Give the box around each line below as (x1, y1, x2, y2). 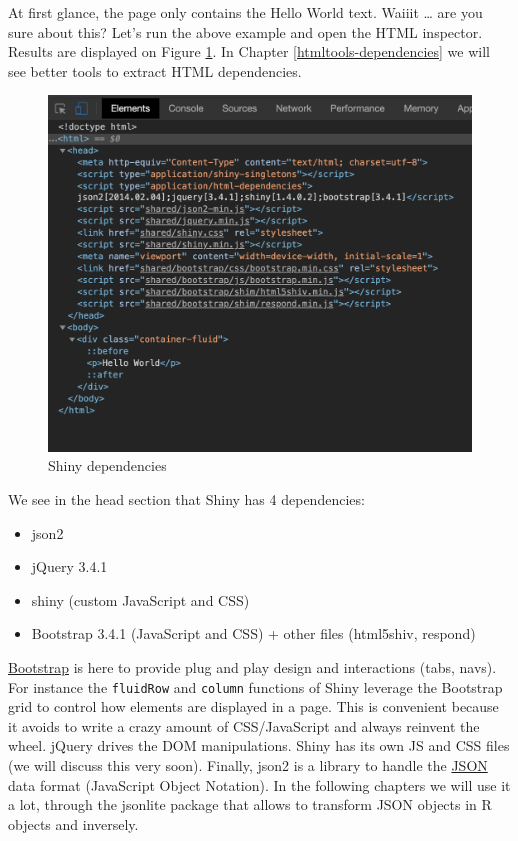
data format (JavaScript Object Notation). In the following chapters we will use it (8, 774, 511, 795)
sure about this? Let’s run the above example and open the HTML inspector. (8, 21, 483, 42)
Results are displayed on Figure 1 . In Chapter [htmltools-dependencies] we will (8, 41, 490, 62)
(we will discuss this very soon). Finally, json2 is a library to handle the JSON (8, 755, 488, 776)
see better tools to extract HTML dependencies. (8, 60, 302, 81)
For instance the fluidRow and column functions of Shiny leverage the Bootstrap (8, 676, 503, 697)
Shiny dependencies (48, 455, 167, 476)
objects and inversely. (8, 813, 139, 834)
